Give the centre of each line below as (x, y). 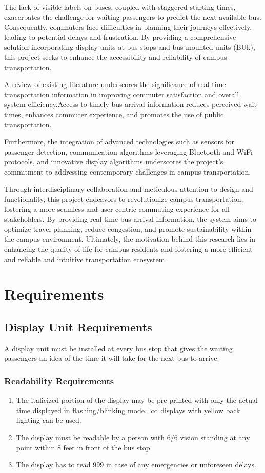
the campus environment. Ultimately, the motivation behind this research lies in (130, 239)
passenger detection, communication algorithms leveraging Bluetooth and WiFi (128, 151)
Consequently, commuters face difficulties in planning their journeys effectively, (128, 27)
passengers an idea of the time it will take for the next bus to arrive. (112, 358)
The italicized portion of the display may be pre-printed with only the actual (137, 400)
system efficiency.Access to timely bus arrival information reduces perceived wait (130, 104)
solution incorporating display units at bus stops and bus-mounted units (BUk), (130, 47)
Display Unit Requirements (78, 327)
